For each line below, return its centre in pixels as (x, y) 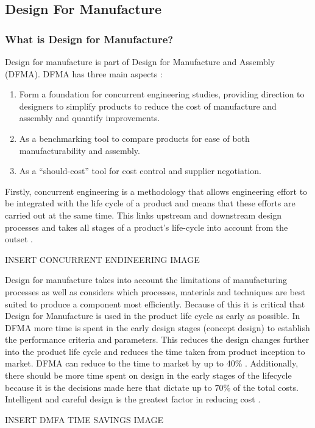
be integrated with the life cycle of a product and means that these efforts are (150, 203)
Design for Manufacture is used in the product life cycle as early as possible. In (153, 316)
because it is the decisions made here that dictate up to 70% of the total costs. (152, 387)
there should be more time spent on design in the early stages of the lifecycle (148, 375)
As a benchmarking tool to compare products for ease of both (134, 138)
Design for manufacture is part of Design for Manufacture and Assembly (140, 61)
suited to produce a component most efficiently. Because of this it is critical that (155, 303)
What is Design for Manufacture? (89, 39)
